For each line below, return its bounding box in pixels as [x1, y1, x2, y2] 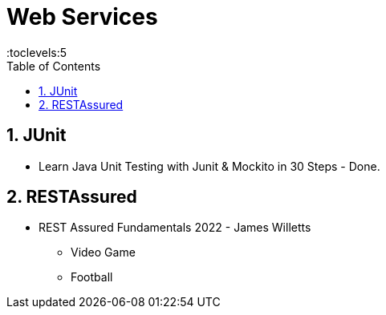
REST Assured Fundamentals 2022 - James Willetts [39, 220, 311, 235]
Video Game [71, 245, 136, 260]
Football [71, 270, 113, 285]
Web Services [6, 3, 158, 30]
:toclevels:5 [6, 45, 67, 59]
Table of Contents [6, 59, 101, 73]
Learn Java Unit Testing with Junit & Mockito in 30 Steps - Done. [39, 159, 380, 173]
